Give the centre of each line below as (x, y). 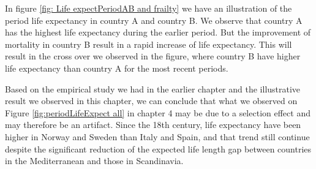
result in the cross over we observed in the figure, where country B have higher (153, 56)
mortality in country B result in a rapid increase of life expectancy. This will (149, 44)
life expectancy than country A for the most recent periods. (117, 68)
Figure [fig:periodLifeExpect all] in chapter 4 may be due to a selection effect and (158, 112)
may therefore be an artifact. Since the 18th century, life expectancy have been (153, 125)
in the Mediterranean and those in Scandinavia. (94, 161)
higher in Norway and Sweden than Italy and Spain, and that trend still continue (157, 136)
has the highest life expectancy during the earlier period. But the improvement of (158, 32)
